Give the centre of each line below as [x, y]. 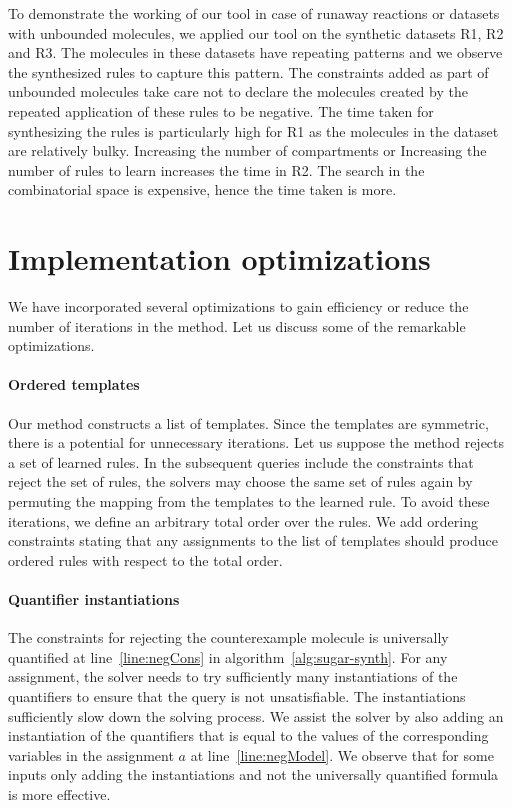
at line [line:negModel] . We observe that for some [342, 754]
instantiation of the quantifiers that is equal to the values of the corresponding [248, 735]
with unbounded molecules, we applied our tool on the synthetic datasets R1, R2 [256, 32]
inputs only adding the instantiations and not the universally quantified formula [253, 774]
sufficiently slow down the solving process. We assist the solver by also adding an [256, 715]
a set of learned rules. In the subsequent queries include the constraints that [241, 461]
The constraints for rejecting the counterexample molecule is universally [228, 637]
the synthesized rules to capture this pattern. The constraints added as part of [248, 71]
